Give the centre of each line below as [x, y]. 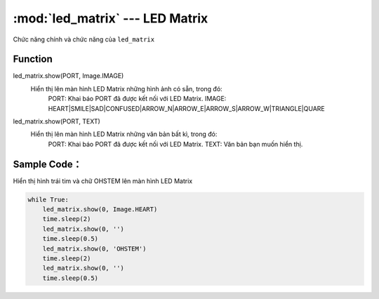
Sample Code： [47, 164]
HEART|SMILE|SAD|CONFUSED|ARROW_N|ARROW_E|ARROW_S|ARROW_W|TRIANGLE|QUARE [187, 108]
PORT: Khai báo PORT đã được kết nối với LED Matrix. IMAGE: [137, 99]
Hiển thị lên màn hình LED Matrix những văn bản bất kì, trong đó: [124, 134]
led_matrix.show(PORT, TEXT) [57, 121]
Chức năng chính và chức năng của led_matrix [84, 39]
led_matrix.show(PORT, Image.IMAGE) [68, 76]
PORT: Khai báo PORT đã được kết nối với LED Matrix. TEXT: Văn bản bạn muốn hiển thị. [175, 144]
